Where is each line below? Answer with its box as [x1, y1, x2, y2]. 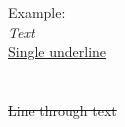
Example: [8, 2, 66, 22]
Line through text [8, 99, 117, 120]
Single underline [8, 41, 107, 62]
